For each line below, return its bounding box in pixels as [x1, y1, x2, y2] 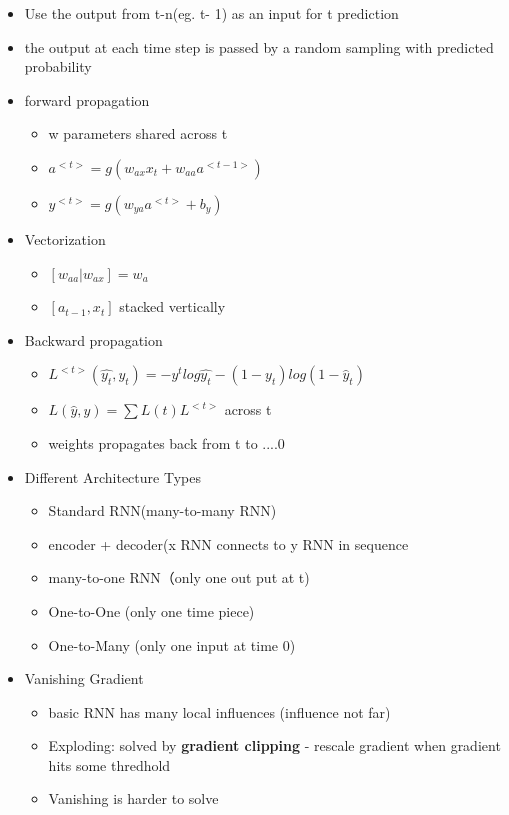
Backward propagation [24, 329, 163, 350]
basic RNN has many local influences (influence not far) [48, 701, 391, 722]
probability [24, 56, 92, 77]
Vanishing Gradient [24, 668, 144, 689]
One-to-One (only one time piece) [48, 600, 255, 621]
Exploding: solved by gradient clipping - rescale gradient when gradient [48, 735, 501, 756]
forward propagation [24, 89, 150, 110]
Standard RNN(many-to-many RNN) [48, 500, 277, 521]
